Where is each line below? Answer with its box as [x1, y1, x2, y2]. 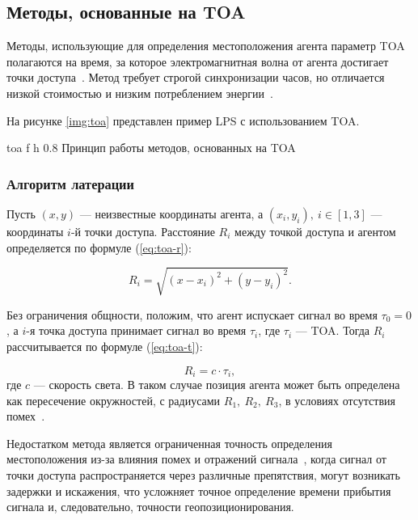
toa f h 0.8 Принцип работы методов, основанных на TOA [6, 139, 296, 156]
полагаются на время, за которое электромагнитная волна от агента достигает [6, 53, 389, 70]
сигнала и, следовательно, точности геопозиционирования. [6, 498, 294, 515]
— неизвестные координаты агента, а [79, 205, 264, 222]
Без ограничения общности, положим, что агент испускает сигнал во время [6, 306, 378, 323]
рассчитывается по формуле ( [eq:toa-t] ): [6, 337, 203, 354]
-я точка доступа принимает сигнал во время [26, 322, 247, 339]
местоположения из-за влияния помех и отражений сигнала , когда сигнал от [6, 450, 386, 467]
